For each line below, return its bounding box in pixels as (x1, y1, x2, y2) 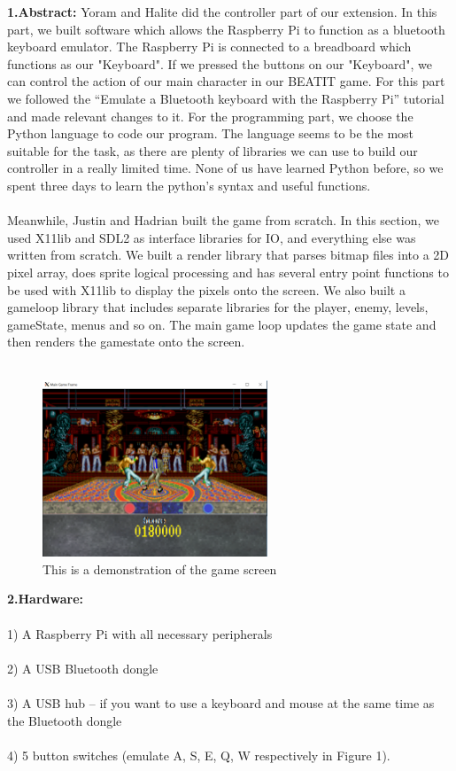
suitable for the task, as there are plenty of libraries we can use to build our (7, 141, 418, 160)
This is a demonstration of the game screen (43, 559, 277, 578)
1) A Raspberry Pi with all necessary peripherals (7, 624, 273, 642)
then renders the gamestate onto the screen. (7, 332, 245, 351)
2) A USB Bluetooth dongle (7, 658, 158, 677)
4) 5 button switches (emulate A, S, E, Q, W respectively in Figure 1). (7, 745, 390, 764)
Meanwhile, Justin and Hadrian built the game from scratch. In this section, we (7, 211, 439, 230)
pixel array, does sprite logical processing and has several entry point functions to (7, 262, 449, 281)
